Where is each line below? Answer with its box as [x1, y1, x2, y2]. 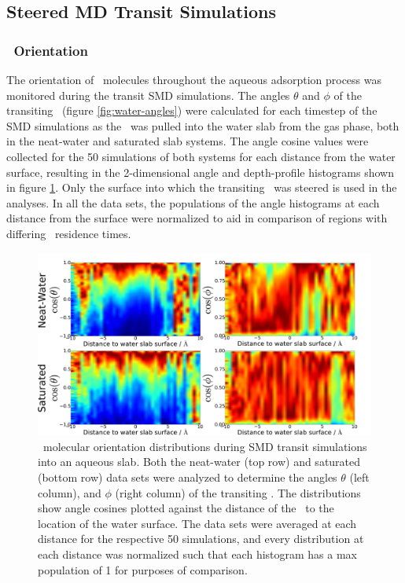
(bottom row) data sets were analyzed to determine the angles [38, 469, 337, 486]
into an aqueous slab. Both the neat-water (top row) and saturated [38, 453, 361, 470]
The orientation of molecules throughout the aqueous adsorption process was [6, 71, 382, 87]
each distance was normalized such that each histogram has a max [38, 545, 358, 562]
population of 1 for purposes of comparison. [38, 561, 248, 577]
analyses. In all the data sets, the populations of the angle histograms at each [6, 194, 380, 211]
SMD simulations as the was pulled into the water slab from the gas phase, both [6, 117, 399, 134]
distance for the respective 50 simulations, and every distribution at [38, 530, 364, 547]
